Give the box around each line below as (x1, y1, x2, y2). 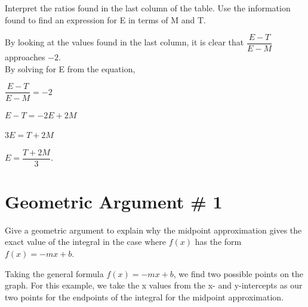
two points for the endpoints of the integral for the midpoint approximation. (5, 290, 284, 303)
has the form (195, 235, 242, 248)
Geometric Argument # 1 (5, 189, 223, 213)
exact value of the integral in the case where (5, 235, 167, 248)
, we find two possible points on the (173, 267, 304, 280)
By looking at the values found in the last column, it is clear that (5, 36, 244, 48)
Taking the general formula (5, 267, 104, 280)
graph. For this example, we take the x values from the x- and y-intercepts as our (5, 279, 303, 291)
